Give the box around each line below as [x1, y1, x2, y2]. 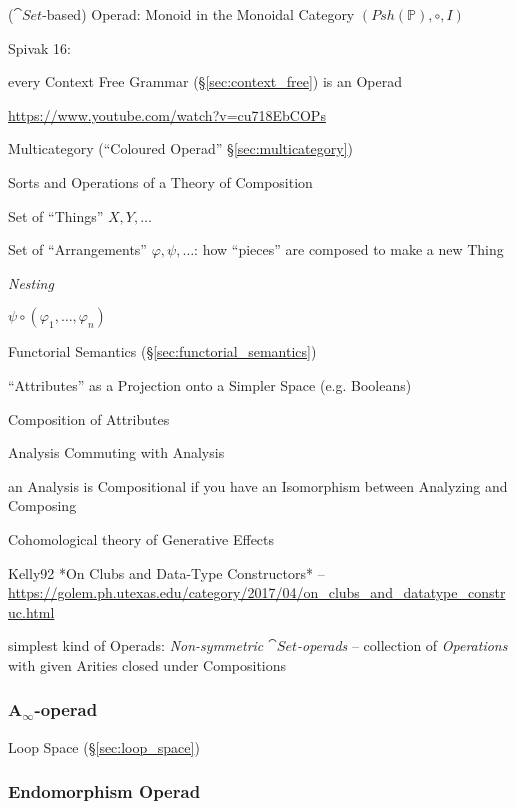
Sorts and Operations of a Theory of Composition [8, 171, 313, 192]
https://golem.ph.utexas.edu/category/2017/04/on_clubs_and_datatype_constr [8, 582, 506, 603]
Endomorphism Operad [8, 779, 201, 804]
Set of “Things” [8, 205, 104, 226]
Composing [8, 495, 77, 516]
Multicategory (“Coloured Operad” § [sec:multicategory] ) [8, 138, 353, 159]
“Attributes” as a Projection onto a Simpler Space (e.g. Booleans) [8, 374, 412, 395]
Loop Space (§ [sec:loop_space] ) [8, 736, 200, 757]
